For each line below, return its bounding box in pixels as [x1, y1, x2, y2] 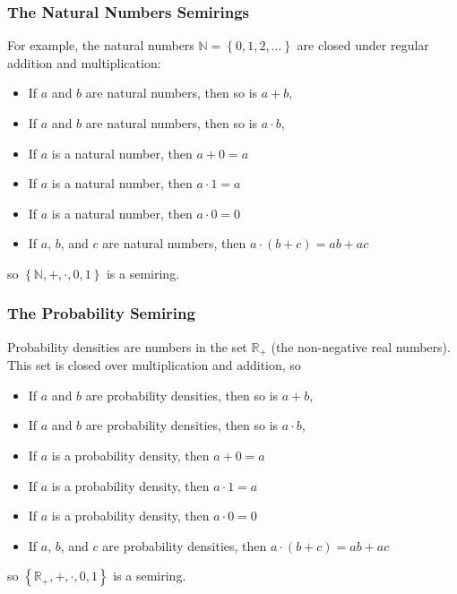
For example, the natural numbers [7, 36, 194, 55]
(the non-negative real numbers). [271, 337, 451, 356]
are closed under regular [297, 36, 429, 55]
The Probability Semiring [7, 302, 195, 324]
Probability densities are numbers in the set [7, 337, 247, 356]
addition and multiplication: [7, 53, 161, 72]
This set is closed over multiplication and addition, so [7, 356, 301, 374]
